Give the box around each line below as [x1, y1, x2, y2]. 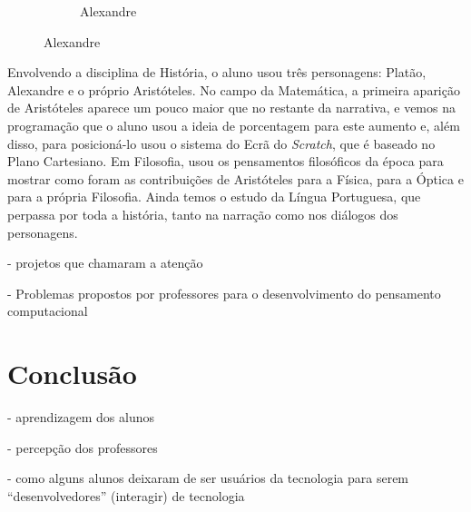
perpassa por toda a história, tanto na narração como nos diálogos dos [7, 204, 398, 223]
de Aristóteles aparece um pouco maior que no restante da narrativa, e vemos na [7, 98, 456, 117]
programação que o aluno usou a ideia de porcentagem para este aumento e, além [7, 115, 460, 134]
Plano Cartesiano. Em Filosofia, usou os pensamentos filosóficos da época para [7, 152, 444, 171]
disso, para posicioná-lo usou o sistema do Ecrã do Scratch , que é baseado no [7, 133, 436, 153]
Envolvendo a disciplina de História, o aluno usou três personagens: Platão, [7, 63, 427, 82]
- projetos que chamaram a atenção [7, 253, 203, 272]
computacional [7, 301, 88, 320]
